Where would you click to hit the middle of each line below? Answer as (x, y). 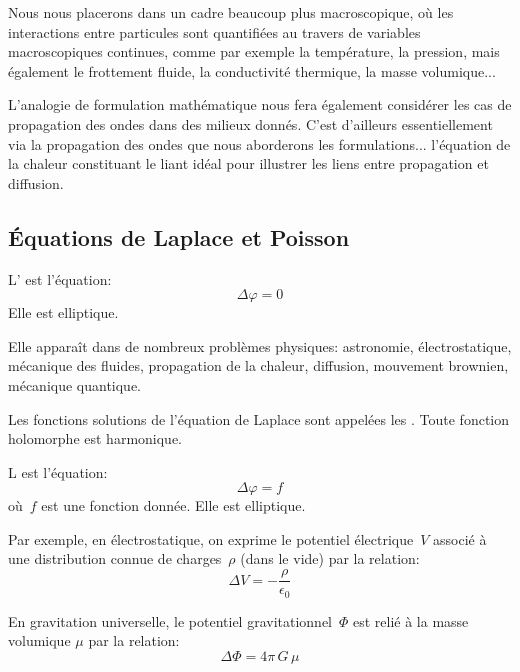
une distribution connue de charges (115, 558)
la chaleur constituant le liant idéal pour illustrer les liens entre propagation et (248, 163)
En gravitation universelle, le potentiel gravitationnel (170, 620)
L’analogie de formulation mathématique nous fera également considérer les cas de (260, 104)
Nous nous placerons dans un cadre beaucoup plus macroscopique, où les (231, 12)
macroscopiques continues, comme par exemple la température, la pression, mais (254, 51)
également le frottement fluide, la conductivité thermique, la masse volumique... (252, 70)
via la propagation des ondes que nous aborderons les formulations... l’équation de (259, 143)
